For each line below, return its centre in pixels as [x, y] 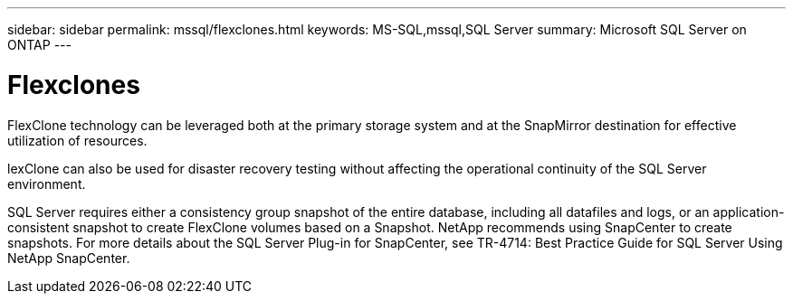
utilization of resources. [77, 140]
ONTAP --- [39, 45]
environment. [47, 183]
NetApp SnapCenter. [69, 258]
